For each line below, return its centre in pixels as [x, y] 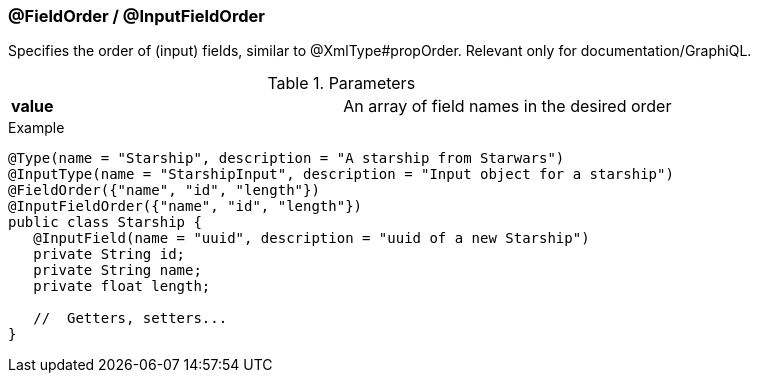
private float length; [122, 286]
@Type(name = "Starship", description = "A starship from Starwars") [286, 158]
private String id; [109, 254]
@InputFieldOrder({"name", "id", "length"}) [185, 206]
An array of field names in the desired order [507, 106]
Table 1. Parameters [341, 83]
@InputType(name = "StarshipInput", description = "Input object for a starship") [341, 174]
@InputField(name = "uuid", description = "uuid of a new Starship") [311, 238]
